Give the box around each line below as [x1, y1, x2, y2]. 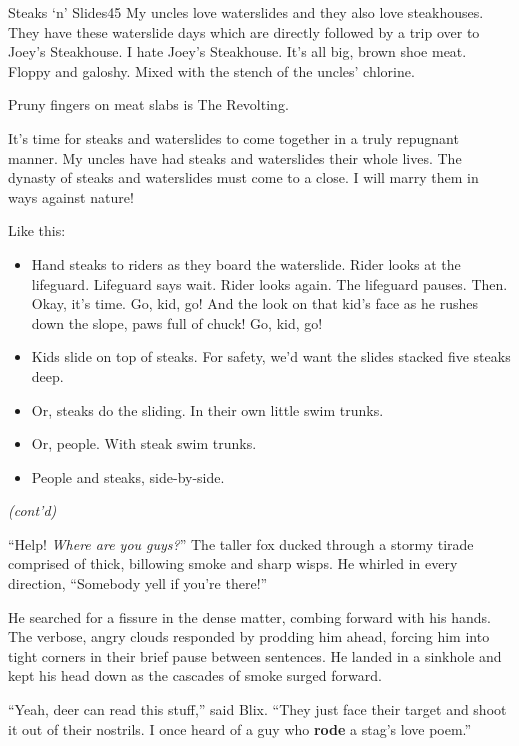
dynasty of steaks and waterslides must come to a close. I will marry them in [8, 167, 479, 188]
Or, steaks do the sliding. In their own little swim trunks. [31, 399, 384, 420]
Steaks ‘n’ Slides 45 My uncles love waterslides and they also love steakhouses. [8, 2, 484, 22]
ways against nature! [8, 186, 134, 207]
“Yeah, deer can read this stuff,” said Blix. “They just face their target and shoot [8, 699, 507, 720]
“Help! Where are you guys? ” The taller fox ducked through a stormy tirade [8, 533, 474, 554]
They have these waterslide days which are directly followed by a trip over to [8, 21, 480, 42]
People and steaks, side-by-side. [31, 466, 225, 487]
